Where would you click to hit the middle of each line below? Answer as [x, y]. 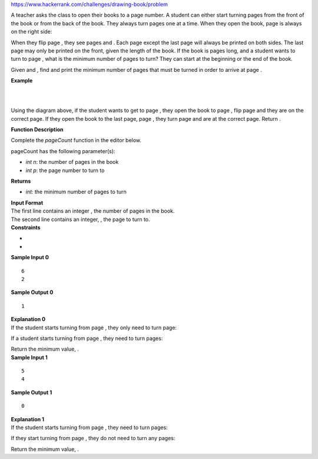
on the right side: [32, 32]
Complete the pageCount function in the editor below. [76, 140]
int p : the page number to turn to [65, 170]
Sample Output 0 [32, 292]
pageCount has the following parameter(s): [63, 151]
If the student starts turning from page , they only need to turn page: [94, 328]
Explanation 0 [28, 319]
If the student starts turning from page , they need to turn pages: [89, 428]
